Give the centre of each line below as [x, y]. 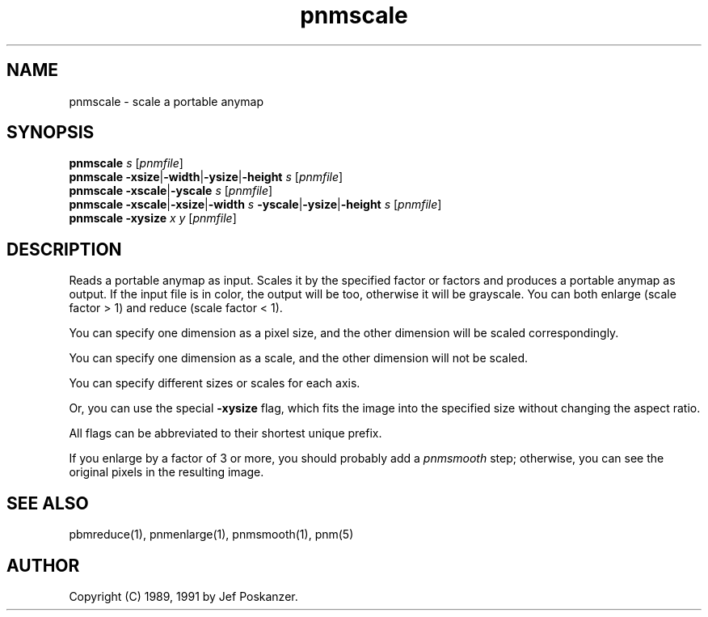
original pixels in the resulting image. [166, 472]
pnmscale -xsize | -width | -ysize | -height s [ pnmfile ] [206, 177]
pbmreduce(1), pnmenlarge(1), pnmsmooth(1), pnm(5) [211, 535]
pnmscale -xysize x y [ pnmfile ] [153, 218]
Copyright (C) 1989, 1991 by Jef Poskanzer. [183, 596]
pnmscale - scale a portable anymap [166, 101]
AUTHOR [43, 565]
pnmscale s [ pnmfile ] [126, 163]
